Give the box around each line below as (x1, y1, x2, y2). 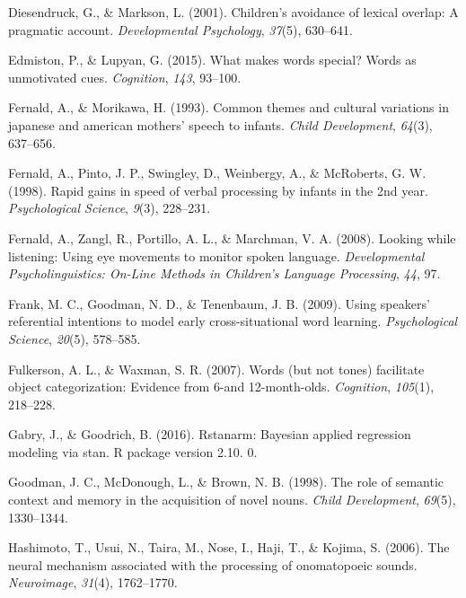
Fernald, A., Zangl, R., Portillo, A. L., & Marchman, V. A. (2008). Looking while (8, 228, 456, 247)
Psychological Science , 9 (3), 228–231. (8, 198, 211, 217)
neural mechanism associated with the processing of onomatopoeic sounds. (8, 555, 418, 574)
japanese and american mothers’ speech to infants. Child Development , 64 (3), (8, 115, 433, 134)
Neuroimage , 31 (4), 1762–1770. (8, 573, 178, 592)
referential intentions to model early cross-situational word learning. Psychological (8, 312, 458, 330)
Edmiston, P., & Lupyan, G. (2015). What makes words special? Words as (8, 50, 417, 69)
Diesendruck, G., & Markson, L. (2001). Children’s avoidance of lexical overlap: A (8, 3, 459, 21)
